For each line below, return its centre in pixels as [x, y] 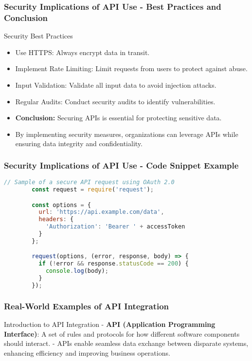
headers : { [56, 219]
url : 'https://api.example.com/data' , [101, 212]
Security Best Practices [38, 36]
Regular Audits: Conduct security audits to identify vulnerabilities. [115, 101]
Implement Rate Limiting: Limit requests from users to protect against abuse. [131, 68]
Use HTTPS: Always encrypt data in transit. [82, 52]
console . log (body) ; [77, 271]
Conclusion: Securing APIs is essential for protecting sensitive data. [118, 118]
